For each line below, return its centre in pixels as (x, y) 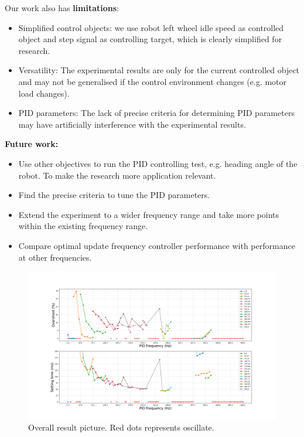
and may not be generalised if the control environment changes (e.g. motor (153, 81)
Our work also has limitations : (62, 8)
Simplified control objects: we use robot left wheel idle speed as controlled (151, 27)
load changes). (44, 93)
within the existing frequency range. (83, 226)
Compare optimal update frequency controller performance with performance (157, 245)
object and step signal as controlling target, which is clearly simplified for (150, 39)
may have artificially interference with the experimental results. (132, 124)
